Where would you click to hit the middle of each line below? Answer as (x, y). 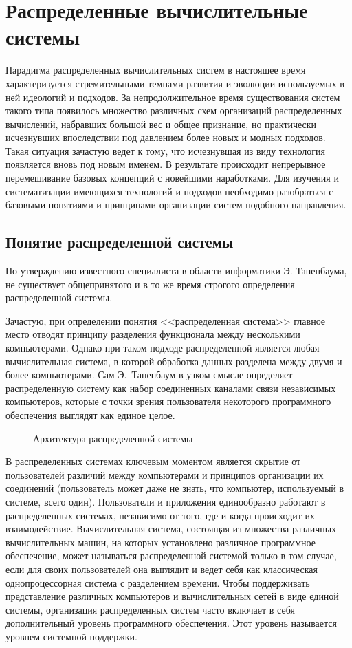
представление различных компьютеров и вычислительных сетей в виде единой (172, 596)
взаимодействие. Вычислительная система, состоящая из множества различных (171, 529)
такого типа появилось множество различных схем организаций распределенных (174, 110)
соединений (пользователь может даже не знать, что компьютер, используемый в (175, 488)
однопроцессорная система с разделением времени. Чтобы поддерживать (158, 582)
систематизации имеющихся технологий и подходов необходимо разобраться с (169, 191)
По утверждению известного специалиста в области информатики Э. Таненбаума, (176, 271)
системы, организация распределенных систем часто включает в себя (150, 609)
